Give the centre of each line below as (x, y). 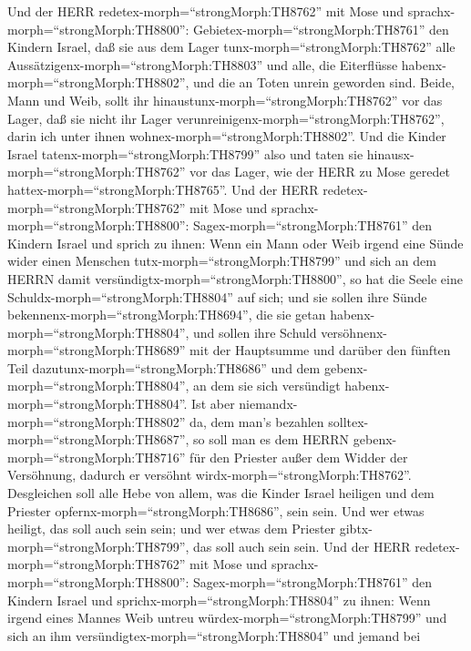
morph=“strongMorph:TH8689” (97, 350)
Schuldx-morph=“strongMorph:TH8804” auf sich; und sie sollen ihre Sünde (217, 296)
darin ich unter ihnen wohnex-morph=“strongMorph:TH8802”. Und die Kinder (227, 136)
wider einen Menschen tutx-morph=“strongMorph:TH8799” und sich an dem (222, 261)
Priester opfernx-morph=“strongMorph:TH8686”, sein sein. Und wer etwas (216, 510)
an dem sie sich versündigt (267, 386)
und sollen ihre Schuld (255, 332)
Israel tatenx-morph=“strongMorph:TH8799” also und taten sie (185, 153)
